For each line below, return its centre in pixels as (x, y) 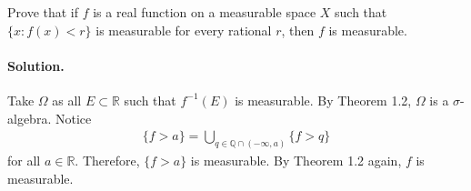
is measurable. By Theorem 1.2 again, (296, 161)
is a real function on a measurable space (205, 12)
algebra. (30, 118)
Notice (73, 118)
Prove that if (43, 12)
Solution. (36, 65)
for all (24, 161)
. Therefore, (107, 161)
